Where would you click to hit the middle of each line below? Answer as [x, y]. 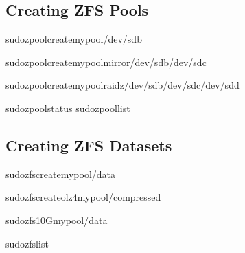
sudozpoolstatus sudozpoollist [68, 108]
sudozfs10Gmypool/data [57, 220]
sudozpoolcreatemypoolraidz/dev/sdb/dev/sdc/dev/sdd [122, 85]
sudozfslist [27, 243]
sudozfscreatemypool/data [61, 174]
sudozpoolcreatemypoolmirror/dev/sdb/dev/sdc [106, 62]
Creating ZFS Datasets [89, 145]
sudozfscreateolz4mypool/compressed [83, 197]
